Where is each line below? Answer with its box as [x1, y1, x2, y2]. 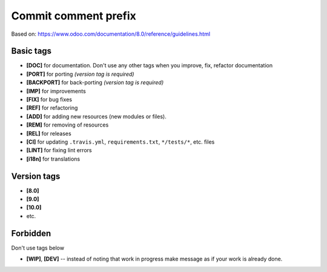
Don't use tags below [11, 244, 65, 251]
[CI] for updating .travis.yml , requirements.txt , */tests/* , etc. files [26, 138, 215, 145]
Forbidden [11, 228, 51, 239]
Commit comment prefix [11, 9, 136, 22]
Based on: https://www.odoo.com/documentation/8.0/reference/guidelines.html [11, 30, 211, 38]
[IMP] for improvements [26, 87, 86, 95]
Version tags [11, 171, 61, 181]
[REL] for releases [26, 130, 72, 137]
